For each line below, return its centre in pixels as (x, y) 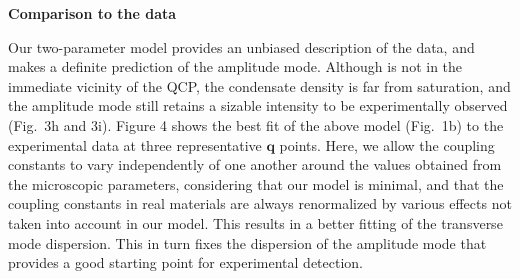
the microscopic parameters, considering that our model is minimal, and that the (256, 183)
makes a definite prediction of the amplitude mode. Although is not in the (235, 66)
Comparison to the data (92, 13)
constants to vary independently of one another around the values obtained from (255, 164)
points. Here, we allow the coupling (387, 144)
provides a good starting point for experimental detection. (186, 262)
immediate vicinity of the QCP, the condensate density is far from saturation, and (259, 85)
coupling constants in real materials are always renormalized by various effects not (260, 203)
